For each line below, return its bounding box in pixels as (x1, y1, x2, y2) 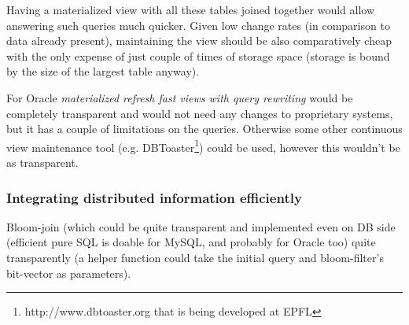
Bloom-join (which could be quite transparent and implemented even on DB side (6, 218, 396, 235)
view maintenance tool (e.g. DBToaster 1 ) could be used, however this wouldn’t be (6, 136, 400, 155)
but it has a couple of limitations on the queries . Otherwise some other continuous (6, 120, 403, 137)
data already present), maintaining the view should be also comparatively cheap (6, 32, 392, 49)
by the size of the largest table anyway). (6, 63, 200, 79)
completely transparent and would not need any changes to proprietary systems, (6, 105, 393, 121)
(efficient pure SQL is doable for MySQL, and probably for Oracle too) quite (6, 234, 376, 250)
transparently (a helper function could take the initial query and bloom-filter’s (6, 249, 384, 265)
